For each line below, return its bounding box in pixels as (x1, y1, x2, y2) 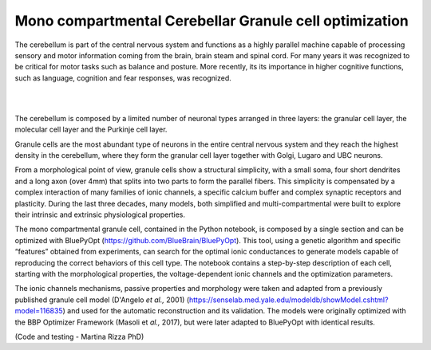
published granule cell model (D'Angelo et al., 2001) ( (14, 295, 190, 305)
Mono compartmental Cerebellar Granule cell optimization (14, 12, 409, 29)
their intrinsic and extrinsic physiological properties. (14, 210, 185, 219)
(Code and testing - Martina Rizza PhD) (14, 332, 144, 341)
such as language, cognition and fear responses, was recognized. (14, 73, 231, 83)
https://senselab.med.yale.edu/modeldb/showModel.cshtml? (188, 295, 389, 305)
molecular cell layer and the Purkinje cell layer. (14, 124, 168, 135)
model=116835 (14, 306, 63, 316)
